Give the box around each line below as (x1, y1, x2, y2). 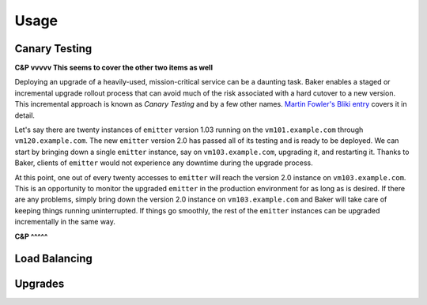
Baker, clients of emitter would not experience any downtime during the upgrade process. (14, 158, 314, 168)
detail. (14, 111, 36, 120)
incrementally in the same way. (14, 217, 116, 227)
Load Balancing (14, 252, 93, 265)
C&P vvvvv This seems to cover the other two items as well (14, 63, 213, 73)
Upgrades (14, 277, 65, 291)
